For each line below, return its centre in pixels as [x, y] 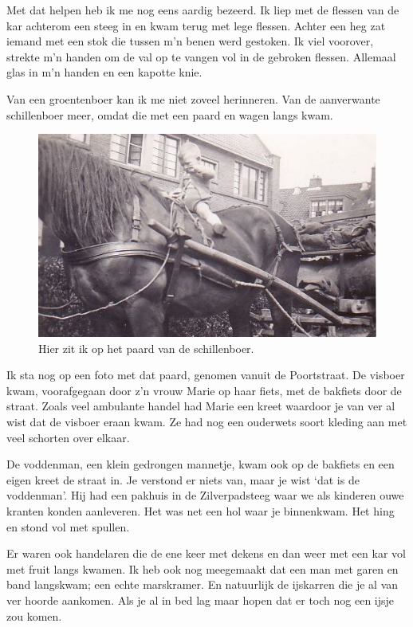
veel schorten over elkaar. [68, 437]
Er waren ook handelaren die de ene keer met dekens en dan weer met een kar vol [206, 553]
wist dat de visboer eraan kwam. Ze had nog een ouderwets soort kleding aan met [207, 422]
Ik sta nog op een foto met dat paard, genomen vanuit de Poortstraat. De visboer [206, 375]
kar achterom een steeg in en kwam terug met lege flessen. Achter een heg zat [196, 25]
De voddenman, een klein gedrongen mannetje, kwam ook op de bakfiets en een [201, 464]
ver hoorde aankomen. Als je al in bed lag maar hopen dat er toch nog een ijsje [201, 600]
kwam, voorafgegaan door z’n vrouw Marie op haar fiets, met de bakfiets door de [204, 390]
